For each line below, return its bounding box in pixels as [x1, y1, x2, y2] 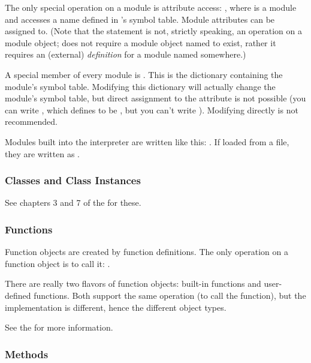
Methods [5, 346, 49, 361]
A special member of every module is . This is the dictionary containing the [5, 68, 283, 80]
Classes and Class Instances [5, 173, 141, 188]
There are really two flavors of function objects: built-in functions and [5, 277, 261, 290]
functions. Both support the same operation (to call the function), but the [34, 289, 306, 301]
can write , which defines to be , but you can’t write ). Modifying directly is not [5, 103, 298, 116]
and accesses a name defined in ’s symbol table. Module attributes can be [5, 13, 275, 25]
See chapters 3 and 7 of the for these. [5, 196, 141, 209]
